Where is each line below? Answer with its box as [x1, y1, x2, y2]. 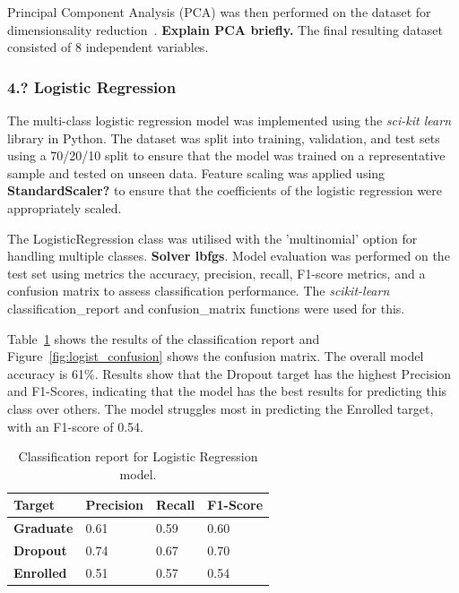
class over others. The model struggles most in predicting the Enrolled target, [7, 399, 434, 417]
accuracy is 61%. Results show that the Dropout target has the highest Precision [7, 364, 452, 382]
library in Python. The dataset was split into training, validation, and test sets [7, 128, 440, 147]
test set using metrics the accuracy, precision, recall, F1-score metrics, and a [7, 263, 426, 282]
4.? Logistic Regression [7, 75, 177, 98]
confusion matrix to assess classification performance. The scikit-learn [7, 281, 390, 300]
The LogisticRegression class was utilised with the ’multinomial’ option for [7, 228, 418, 247]
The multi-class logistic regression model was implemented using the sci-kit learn [7, 111, 452, 129]
